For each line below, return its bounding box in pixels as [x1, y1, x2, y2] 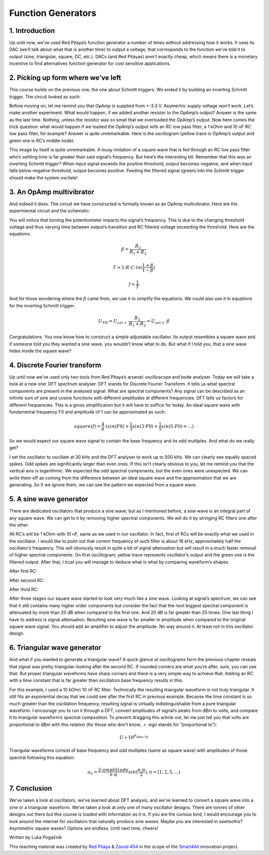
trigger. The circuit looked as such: [9, 94, 81, 100]
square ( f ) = [74, 424, 101, 429]
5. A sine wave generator [9, 495, 88, 503]
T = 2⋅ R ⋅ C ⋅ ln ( [113, 265, 142, 270]
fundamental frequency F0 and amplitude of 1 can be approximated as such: [9, 409, 166, 415]
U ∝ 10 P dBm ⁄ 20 [119, 734, 149, 740]
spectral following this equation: [9, 754, 75, 760]
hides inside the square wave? [9, 348, 72, 354]
